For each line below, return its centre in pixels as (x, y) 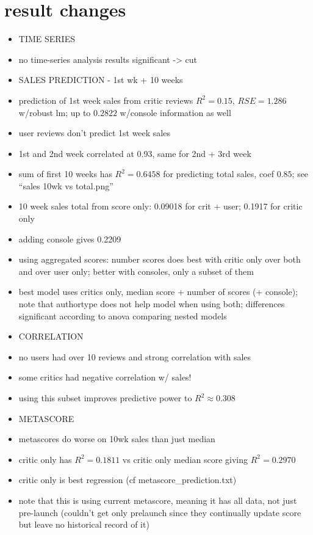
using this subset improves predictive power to (105, 398)
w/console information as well (175, 112)
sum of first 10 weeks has (65, 174)
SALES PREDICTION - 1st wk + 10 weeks (101, 80)
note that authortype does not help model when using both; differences (152, 304)
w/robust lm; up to (55, 112)
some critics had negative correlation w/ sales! (105, 377)
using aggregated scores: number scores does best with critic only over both (160, 259)
